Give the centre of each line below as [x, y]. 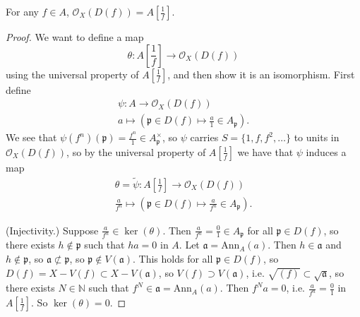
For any [22, 11]
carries [204, 137]
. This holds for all [173, 259]
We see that [31, 137]
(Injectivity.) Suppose [52, 230]
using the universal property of [72, 74]
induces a [326, 151]
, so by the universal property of [136, 151]
